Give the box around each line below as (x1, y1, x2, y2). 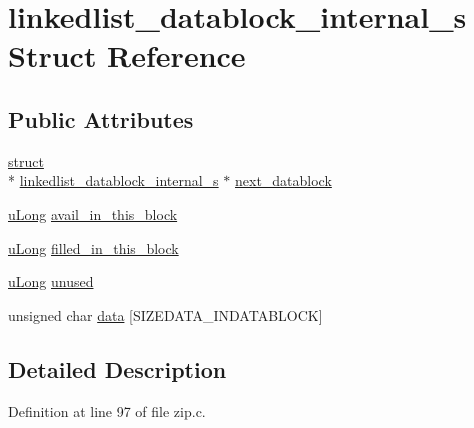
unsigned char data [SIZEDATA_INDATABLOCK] (8, 304, 323, 325)
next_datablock (234, 170, 332, 191)
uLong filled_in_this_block (8, 237, 179, 258)
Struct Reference (8, 35, 246, 76)
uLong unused (8, 271, 94, 292)
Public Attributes (8, 103, 194, 134)
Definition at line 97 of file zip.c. (8, 400, 206, 421)
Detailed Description (8, 353, 227, 384)
